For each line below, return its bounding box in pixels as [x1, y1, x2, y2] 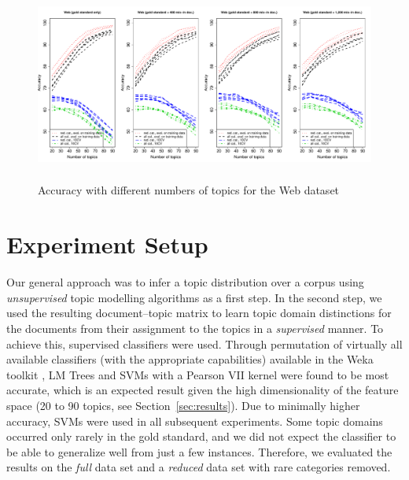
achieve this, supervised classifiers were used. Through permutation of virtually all [6, 335, 403, 352]
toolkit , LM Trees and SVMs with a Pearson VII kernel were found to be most [6, 366, 389, 382]
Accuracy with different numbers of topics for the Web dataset [38, 182, 340, 198]
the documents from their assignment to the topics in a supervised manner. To [6, 319, 384, 336]
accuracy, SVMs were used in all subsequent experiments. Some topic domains [6, 412, 383, 429]
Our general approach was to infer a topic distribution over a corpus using [6, 274, 364, 290]
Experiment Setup [6, 228, 208, 260]
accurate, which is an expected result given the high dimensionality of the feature [6, 382, 399, 398]
